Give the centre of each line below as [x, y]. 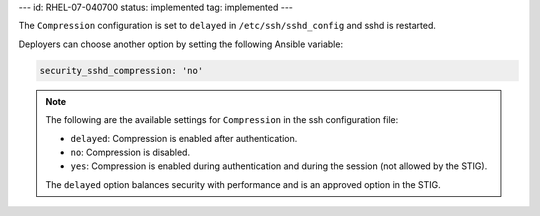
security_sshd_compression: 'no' [121, 70]
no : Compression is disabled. [130, 152]
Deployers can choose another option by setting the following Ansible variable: [181, 44]
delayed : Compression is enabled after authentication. [184, 138]
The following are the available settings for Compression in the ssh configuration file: [222, 120]
